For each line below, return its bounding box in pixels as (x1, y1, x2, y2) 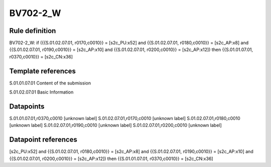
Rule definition (9, 26, 56, 35)
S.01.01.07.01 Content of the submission (9, 80, 91, 86)
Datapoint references (9, 135, 78, 144)
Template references (9, 66, 76, 75)
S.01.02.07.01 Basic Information (9, 89, 74, 95)
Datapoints (9, 102, 45, 110)
